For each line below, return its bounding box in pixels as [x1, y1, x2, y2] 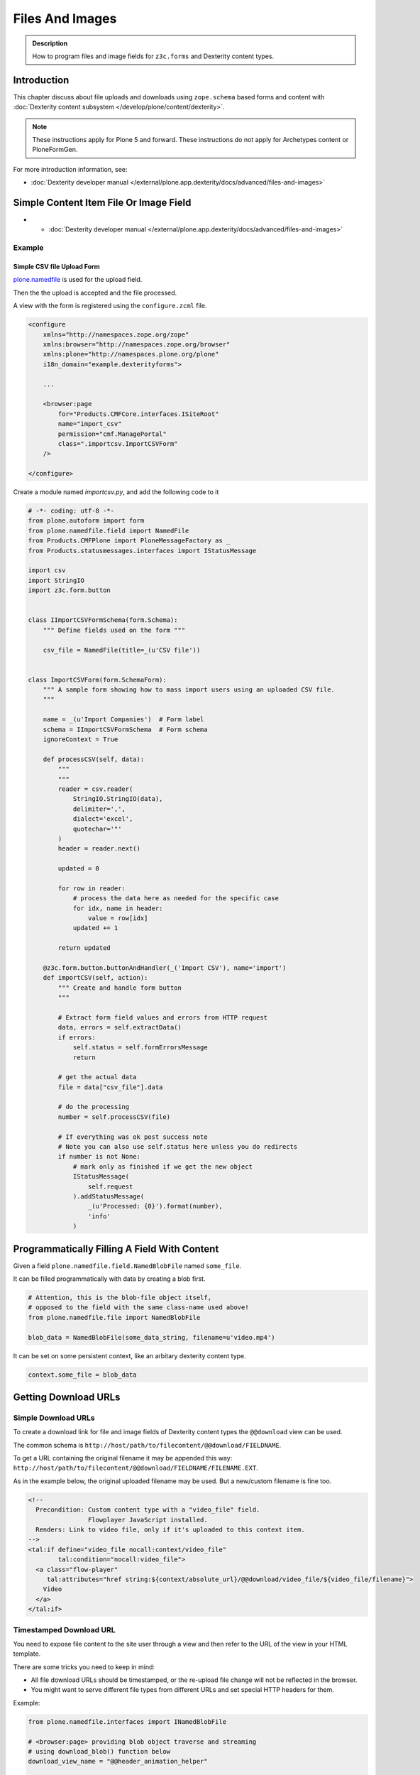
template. [13, 1649, 41, 1658]
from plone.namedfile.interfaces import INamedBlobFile [28, 1717, 227, 1725]
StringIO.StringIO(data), [72, 795, 163, 803]
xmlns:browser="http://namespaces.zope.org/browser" [43, 340, 231, 348]
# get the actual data [57, 1073, 138, 1081]
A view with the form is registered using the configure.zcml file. [13, 302, 207, 310]
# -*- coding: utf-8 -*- [28, 507, 115, 515]
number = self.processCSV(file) [57, 1113, 170, 1121]
